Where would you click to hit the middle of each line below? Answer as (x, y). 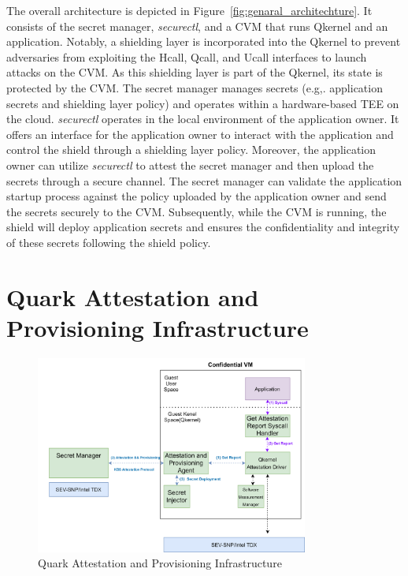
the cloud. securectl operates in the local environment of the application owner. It (203, 119)
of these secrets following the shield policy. (109, 242)
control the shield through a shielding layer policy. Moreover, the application (191, 150)
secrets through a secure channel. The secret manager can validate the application (204, 180)
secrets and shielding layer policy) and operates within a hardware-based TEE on (203, 103)
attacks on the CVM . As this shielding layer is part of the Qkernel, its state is (195, 72)
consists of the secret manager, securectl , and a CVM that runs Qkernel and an (197, 26)
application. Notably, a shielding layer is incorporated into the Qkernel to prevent (204, 41)
